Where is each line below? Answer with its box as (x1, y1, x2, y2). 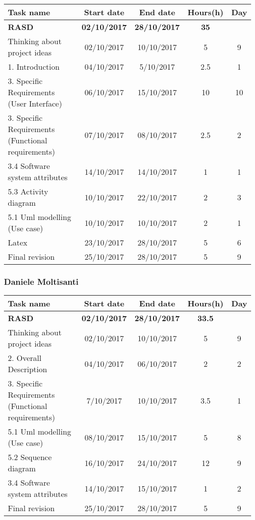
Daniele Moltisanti (4, 275, 79, 287)
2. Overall (8, 352, 42, 364)
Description (8, 363, 47, 375)
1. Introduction (8, 61, 60, 72)
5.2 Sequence (8, 451, 52, 463)
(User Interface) (8, 98, 62, 109)
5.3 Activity (8, 186, 49, 197)
